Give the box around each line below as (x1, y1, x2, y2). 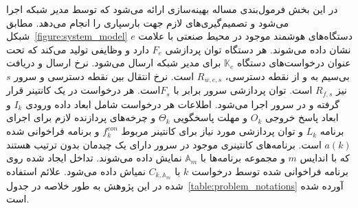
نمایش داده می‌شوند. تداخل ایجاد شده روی (6, 151, 182, 165)
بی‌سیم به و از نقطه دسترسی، (225, 68, 350, 83)
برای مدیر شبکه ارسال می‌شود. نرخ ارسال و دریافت (6, 55, 221, 70)
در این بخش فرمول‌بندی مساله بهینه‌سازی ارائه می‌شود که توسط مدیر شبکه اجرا (6, 2, 338, 16)
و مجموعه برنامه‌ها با (200, 151, 285, 165)
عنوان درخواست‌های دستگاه (236, 55, 351, 70)
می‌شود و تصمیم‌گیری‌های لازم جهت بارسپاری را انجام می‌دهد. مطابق (6, 15, 289, 29)
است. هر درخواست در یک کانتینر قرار (6, 83, 161, 97)
